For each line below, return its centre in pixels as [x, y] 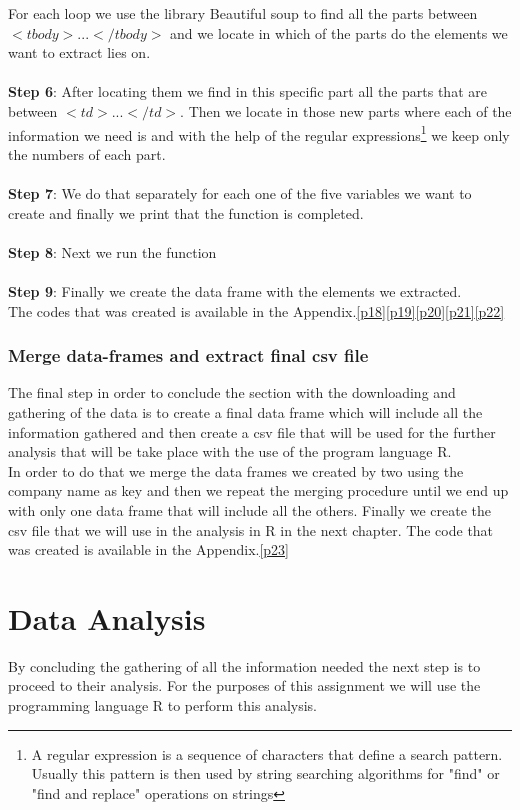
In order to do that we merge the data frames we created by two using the [236, 470]
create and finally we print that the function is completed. [186, 212]
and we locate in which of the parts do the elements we [339, 32]
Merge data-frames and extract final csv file [188, 355]
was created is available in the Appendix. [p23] [148, 549]
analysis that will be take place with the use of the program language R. [230, 451]
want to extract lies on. [79, 52]
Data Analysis [107, 617]
